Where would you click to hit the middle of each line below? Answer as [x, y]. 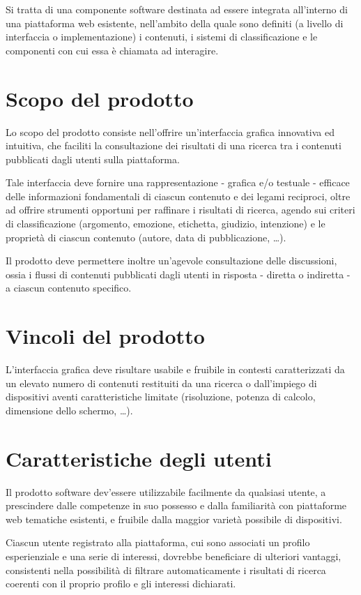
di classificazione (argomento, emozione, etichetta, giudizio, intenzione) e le [166, 224]
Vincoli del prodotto [105, 336]
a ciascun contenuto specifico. [69, 288]
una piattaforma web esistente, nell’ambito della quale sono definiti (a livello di [175, 23]
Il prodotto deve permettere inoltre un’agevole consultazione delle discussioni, [171, 261]
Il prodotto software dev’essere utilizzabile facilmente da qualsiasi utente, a [166, 491]
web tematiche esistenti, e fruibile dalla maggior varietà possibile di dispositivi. [174, 519]
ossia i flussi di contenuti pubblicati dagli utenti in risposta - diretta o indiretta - [178, 274]
